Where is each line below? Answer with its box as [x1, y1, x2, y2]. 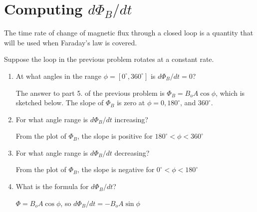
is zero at [117, 97, 145, 108]
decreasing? [114, 147, 150, 158]
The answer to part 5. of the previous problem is [15, 87, 165, 98]
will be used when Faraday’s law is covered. [4, 37, 137, 47]
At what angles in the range [15, 70, 102, 81]
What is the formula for [15, 181, 89, 192]
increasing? [114, 114, 148, 124]
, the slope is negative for [77, 164, 155, 175]
